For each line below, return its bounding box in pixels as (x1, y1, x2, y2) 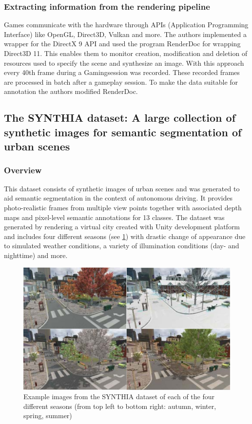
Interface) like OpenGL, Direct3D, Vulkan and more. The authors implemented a (4, 29, 247, 39)
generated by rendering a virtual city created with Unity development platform (4, 221, 240, 232)
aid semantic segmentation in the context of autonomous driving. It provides (4, 193, 233, 203)
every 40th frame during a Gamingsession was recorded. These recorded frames (4, 67, 240, 77)
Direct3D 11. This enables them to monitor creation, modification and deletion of (4, 48, 248, 58)
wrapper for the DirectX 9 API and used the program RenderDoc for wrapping (4, 38, 241, 49)
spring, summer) (23, 410, 72, 421)
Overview (4, 164, 42, 176)
